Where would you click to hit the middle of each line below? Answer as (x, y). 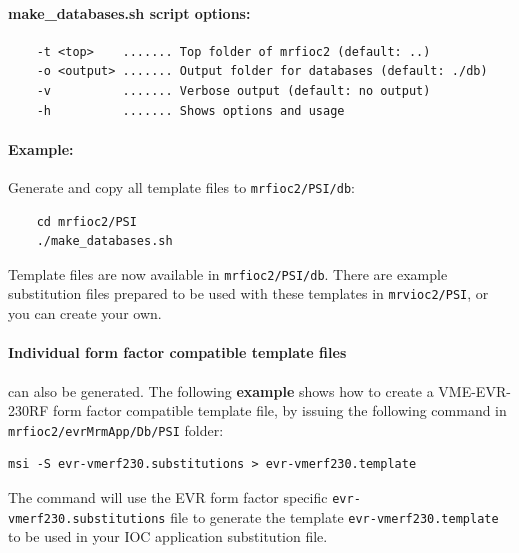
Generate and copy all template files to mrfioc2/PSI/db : (181, 186)
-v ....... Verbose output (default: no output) (233, 90)
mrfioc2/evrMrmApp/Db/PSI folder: (116, 429)
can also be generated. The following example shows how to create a (221, 390)
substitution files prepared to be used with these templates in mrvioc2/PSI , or (248, 293)
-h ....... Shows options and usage (190, 110)
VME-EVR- (474, 390)
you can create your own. (85, 313)
